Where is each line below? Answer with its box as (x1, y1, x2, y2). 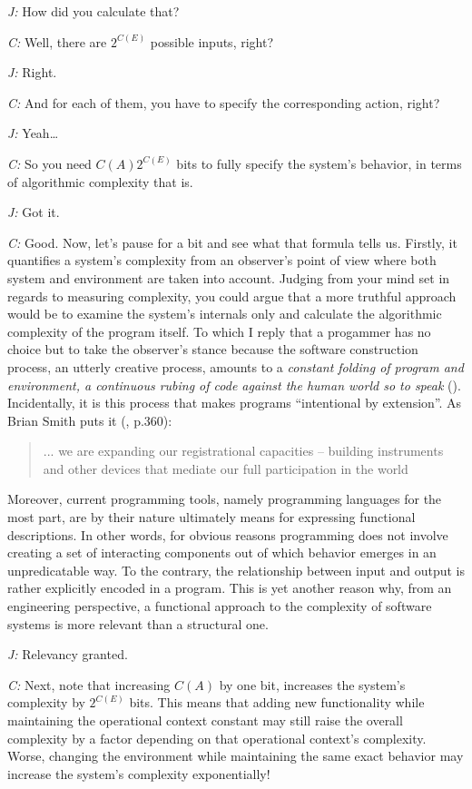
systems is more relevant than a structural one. (7, 614, 269, 633)
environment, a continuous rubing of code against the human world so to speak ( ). (7, 375, 461, 394)
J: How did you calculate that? (7, 2, 180, 20)
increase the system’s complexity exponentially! (7, 764, 270, 783)
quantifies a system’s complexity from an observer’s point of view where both (7, 251, 437, 270)
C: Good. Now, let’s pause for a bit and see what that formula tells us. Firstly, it (7, 232, 457, 251)
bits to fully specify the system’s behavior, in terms (176, 153, 462, 173)
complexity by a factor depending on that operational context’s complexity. (7, 728, 427, 747)
